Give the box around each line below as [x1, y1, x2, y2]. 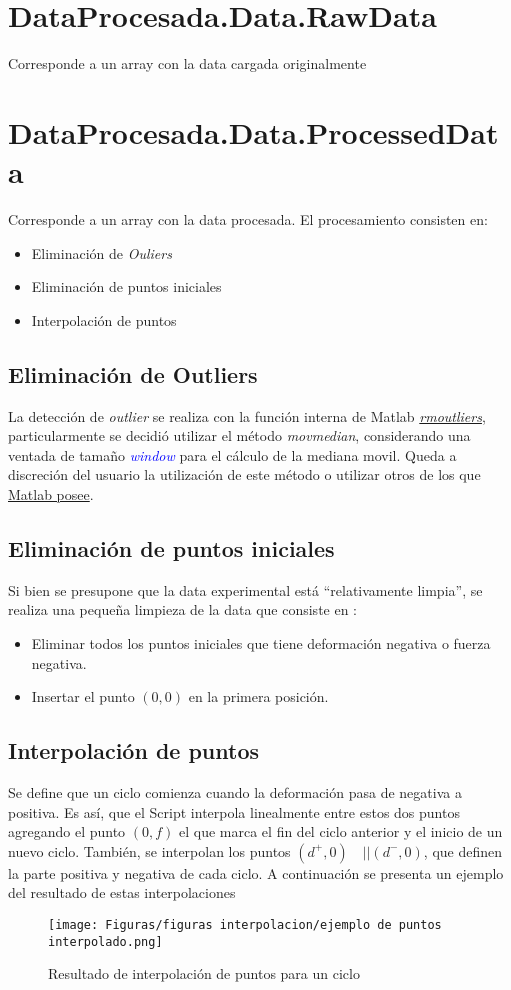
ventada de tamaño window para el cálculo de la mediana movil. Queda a [8, 444, 457, 465]
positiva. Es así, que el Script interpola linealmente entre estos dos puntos [8, 801, 460, 822]
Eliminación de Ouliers [31, 242, 172, 263]
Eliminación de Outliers [8, 358, 258, 389]
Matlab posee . [8, 483, 94, 504]
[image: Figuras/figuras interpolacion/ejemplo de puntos [48, 917, 442, 932]
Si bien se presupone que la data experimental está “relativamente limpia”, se [8, 579, 483, 600]
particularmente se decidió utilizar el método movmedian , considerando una [8, 425, 471, 446]
